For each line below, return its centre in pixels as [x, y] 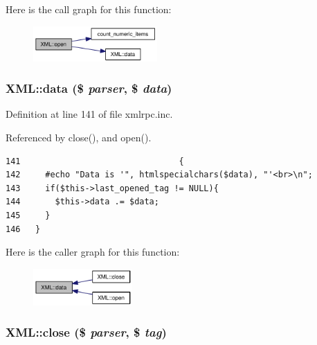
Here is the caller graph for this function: [93, 252]
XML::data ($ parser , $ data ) [89, 88]
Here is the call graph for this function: [89, 9]
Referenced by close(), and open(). [79, 137]
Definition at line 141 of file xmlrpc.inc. [89, 114]
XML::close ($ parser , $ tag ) [86, 332]
